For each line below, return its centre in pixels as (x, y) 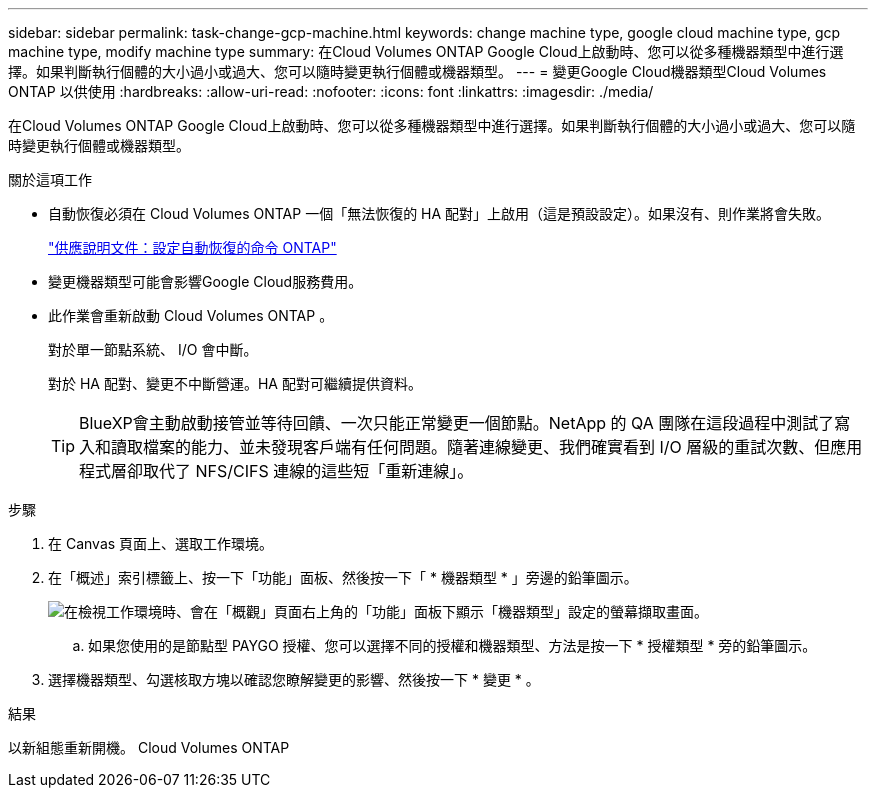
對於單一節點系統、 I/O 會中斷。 (153, 349)
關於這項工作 (50, 179)
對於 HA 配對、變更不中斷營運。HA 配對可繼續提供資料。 (235, 383)
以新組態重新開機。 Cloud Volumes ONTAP (149, 747)
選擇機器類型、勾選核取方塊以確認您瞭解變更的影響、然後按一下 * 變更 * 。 (294, 679)
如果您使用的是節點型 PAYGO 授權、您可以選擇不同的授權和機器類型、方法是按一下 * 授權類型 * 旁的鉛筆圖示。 (452, 645)
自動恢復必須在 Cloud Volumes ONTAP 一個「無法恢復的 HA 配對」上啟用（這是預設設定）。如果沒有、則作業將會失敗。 (439, 213)
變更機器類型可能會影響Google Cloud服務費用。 (205, 281)
